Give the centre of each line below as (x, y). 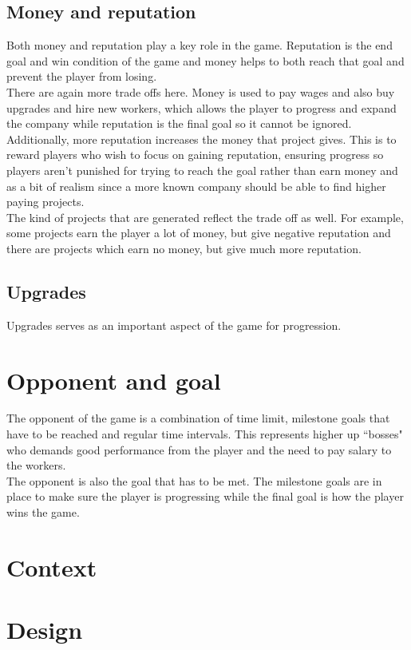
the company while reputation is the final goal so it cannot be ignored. (179, 123)
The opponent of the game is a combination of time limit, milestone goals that (198, 418)
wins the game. (43, 512)
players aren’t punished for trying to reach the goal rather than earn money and (202, 170)
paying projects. (45, 202)
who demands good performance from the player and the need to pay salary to (199, 449)
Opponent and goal (114, 380)
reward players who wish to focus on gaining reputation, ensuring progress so (195, 155)
